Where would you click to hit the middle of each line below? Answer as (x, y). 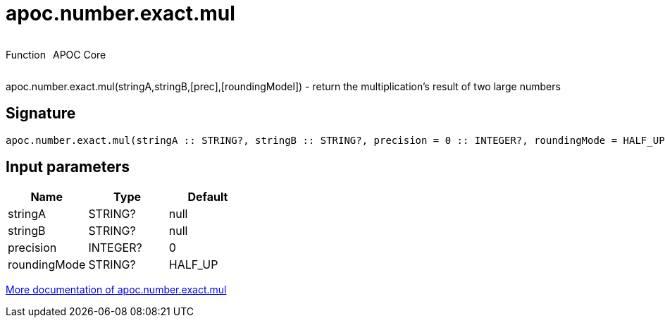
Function (26, 54)
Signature (41, 114)
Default (208, 197)
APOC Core (79, 54)
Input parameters (68, 167)
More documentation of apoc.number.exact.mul (116, 290)
